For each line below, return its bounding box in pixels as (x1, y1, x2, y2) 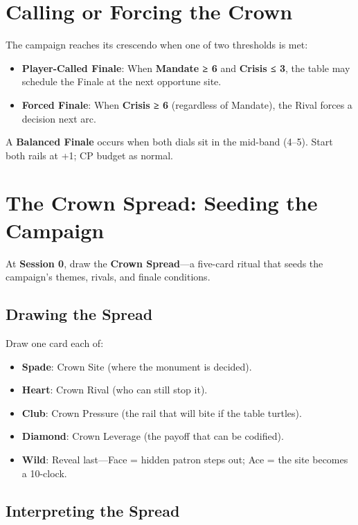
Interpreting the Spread (6, 499, 180, 521)
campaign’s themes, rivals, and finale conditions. (6, 269, 211, 284)
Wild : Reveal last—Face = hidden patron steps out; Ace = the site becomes (21, 452, 348, 466)
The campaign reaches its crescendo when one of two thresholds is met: (6, 37, 308, 52)
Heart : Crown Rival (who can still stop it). (21, 382, 208, 397)
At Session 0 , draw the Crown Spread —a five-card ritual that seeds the (6, 256, 323, 270)
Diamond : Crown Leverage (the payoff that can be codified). (21, 429, 284, 443)
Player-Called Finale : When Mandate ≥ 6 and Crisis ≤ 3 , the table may (21, 60, 350, 75)
